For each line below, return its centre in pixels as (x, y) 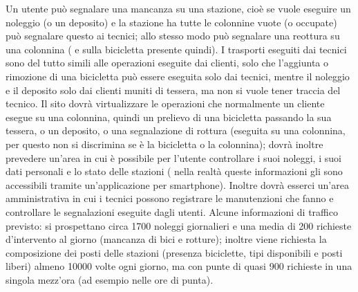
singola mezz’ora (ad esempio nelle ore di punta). (110, 279)
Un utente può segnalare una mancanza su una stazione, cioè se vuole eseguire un (178, 8)
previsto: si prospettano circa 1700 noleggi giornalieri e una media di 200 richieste (179, 225)
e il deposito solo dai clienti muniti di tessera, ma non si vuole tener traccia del (173, 90)
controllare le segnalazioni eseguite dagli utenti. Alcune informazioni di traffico (172, 211)
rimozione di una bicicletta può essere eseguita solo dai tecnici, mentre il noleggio (178, 76)
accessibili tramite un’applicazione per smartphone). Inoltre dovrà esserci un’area (177, 184)
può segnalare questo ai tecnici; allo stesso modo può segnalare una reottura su (173, 36)
